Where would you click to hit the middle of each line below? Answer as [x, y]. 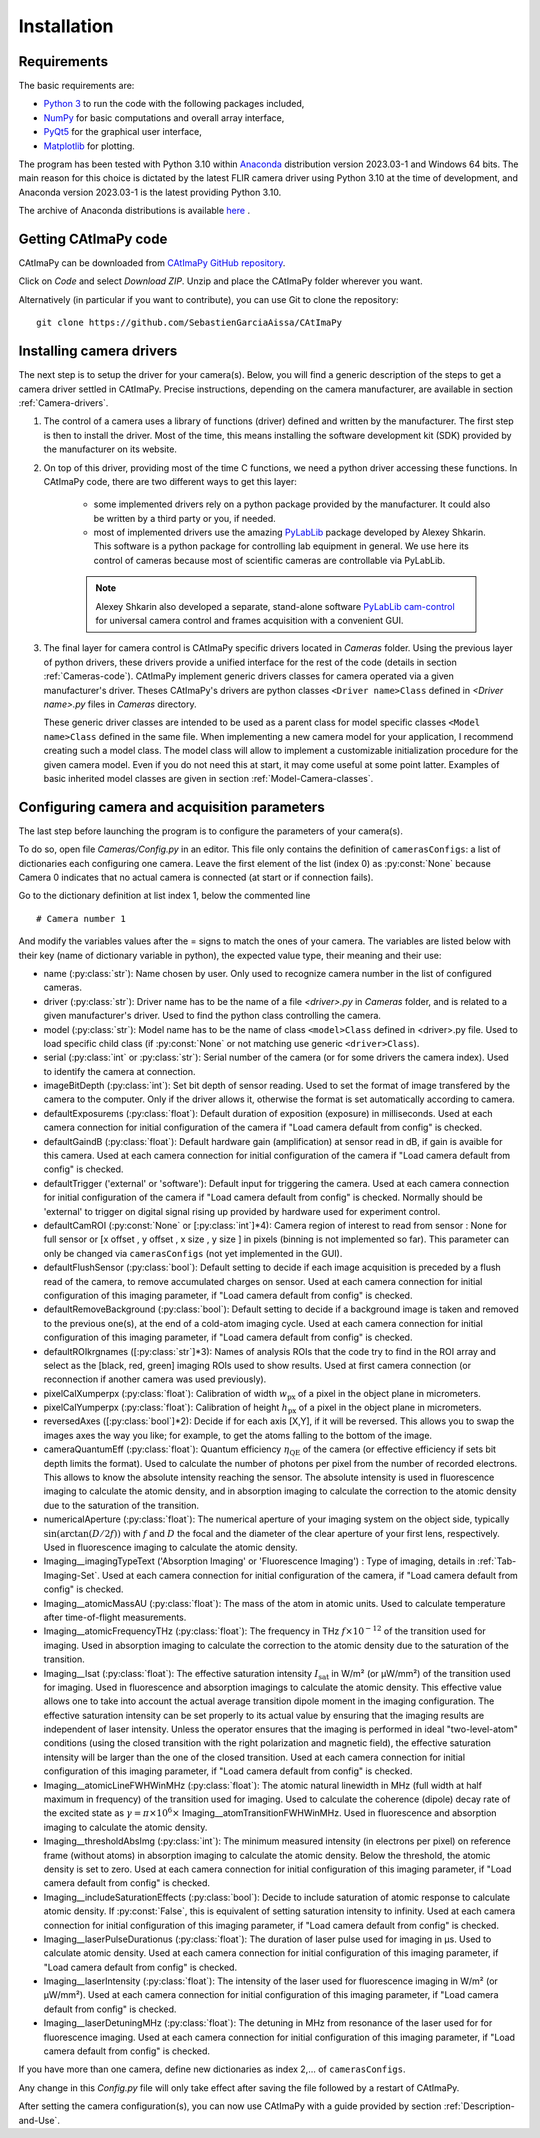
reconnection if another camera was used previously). [155, 1379]
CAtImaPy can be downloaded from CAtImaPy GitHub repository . [152, 263]
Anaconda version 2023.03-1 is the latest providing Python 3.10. [150, 192]
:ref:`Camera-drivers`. [63, 402]
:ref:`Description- [479, 2106]
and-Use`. [39, 2120]
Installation [66, 26]
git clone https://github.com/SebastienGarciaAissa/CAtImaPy [189, 323]
